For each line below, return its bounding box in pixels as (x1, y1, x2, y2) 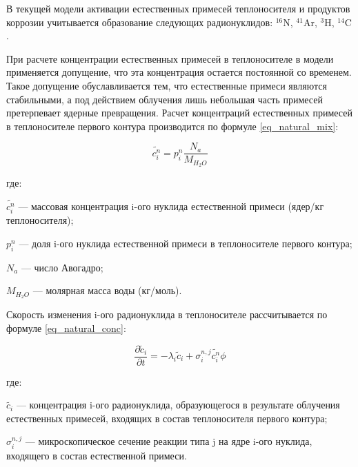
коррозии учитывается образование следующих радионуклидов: (6, 14, 273, 29)
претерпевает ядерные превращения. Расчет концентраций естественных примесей (6, 105, 352, 120)
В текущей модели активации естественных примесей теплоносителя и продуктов (6, 1, 350, 15)
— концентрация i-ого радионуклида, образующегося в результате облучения (16, 397, 340, 412)
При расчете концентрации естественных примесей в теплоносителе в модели (6, 51, 334, 65)
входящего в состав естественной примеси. (6, 448, 187, 462)
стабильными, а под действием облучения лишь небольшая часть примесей (6, 92, 323, 106)
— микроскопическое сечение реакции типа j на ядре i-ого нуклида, (25, 434, 312, 448)
